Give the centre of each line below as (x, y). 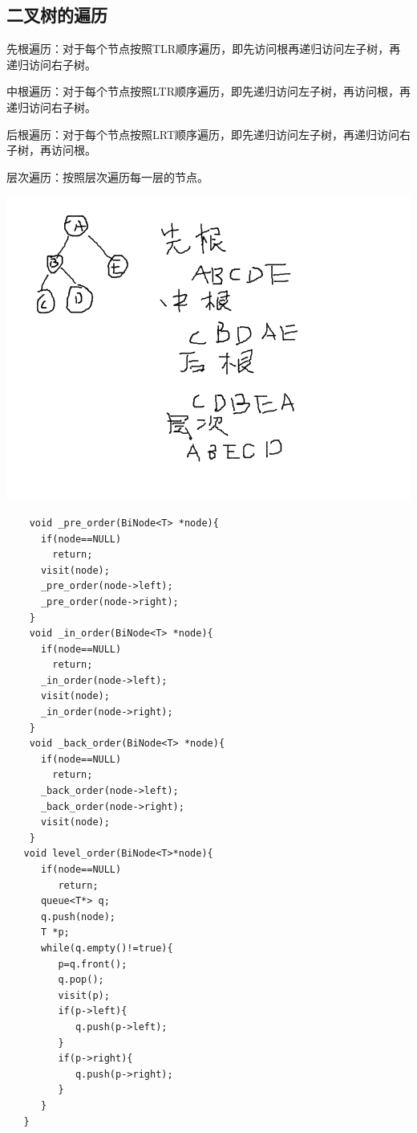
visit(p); (84, 995)
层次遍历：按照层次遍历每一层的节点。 (107, 176)
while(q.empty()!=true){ (107, 948)
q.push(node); (78, 916)
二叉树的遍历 (57, 15)
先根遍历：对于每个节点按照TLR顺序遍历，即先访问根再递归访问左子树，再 (204, 49)
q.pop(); (81, 980)
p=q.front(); (93, 964)
